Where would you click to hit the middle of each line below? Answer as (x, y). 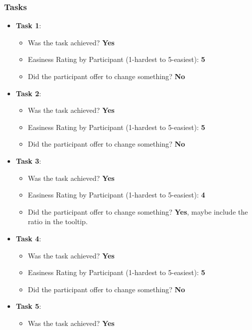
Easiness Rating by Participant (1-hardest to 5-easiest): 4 (116, 195)
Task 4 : (28, 238)
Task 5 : (28, 306)
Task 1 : (28, 25)
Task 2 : (28, 93)
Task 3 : (28, 160)
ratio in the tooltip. (58, 221)
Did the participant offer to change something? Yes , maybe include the (138, 211)
